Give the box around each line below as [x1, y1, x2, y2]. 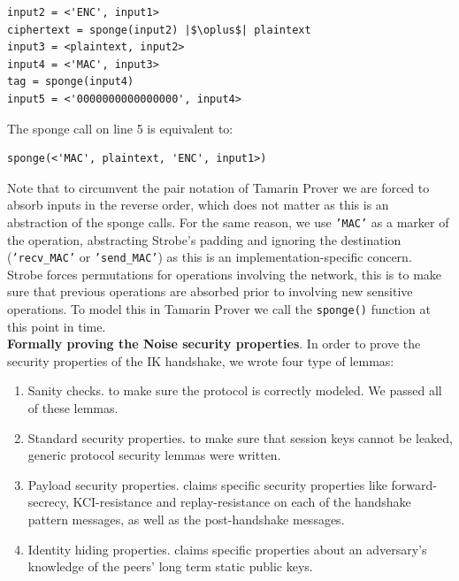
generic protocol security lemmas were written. [27, 446, 281, 464]
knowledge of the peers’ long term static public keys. [27, 557, 313, 576]
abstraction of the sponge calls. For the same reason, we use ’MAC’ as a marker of [7, 212, 449, 231]
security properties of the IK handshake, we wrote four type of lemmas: [7, 351, 394, 370]
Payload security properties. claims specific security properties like [27, 475, 387, 493]
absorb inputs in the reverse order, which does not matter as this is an [7, 195, 389, 214]
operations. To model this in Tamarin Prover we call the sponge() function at [7, 300, 431, 318]
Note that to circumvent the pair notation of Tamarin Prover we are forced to [7, 178, 430, 196]
